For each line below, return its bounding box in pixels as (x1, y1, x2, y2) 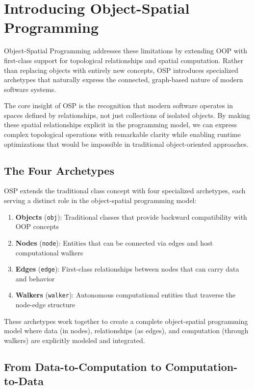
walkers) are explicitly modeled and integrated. (4, 335, 145, 345)
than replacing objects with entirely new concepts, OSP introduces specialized (4, 65, 238, 75)
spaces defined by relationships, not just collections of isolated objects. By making (4, 110, 251, 120)
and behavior (15, 273, 55, 283)
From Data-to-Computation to (4, 359, 162, 374)
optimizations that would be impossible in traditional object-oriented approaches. (4, 138, 249, 149)
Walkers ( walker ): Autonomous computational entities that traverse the (15, 290, 236, 300)
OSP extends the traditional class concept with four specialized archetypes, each (4, 185, 246, 196)
